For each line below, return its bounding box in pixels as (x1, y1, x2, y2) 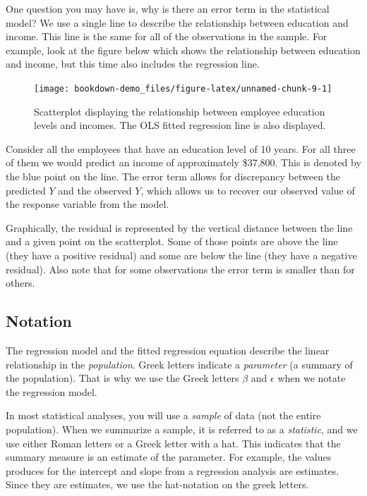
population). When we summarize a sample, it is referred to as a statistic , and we (6, 421, 358, 436)
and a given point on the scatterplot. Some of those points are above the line (6, 234, 338, 249)
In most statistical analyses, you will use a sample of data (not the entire (6, 408, 321, 423)
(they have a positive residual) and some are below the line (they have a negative (6, 247, 357, 262)
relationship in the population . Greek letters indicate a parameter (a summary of (6, 356, 353, 371)
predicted (6, 182, 46, 197)
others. (6, 275, 35, 290)
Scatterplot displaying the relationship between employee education (34, 104, 325, 118)
